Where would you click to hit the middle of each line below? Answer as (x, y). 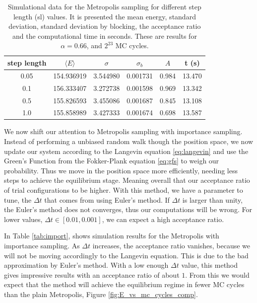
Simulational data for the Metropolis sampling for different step (105, 6)
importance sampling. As (42, 245)
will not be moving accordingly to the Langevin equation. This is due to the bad (126, 255)
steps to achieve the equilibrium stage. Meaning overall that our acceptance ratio (127, 180)
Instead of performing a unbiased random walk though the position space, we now (129, 141)
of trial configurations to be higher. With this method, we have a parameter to (124, 190)
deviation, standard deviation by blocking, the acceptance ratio (105, 26)
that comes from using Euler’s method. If (107, 199)
